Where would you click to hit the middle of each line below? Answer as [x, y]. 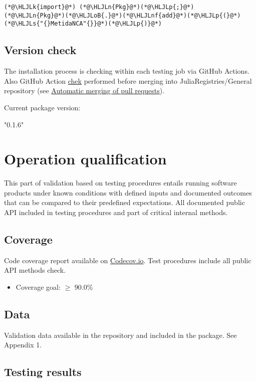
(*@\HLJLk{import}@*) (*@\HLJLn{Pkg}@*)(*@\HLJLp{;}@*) [99, 7]
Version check [40, 50]
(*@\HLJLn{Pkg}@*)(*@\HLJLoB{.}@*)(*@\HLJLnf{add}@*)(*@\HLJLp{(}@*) [122, 15]
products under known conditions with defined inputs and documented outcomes [128, 192]
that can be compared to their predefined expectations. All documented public [124, 202]
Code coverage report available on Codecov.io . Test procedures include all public [128, 260]
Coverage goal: [38, 287]
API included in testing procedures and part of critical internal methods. [116, 212]
